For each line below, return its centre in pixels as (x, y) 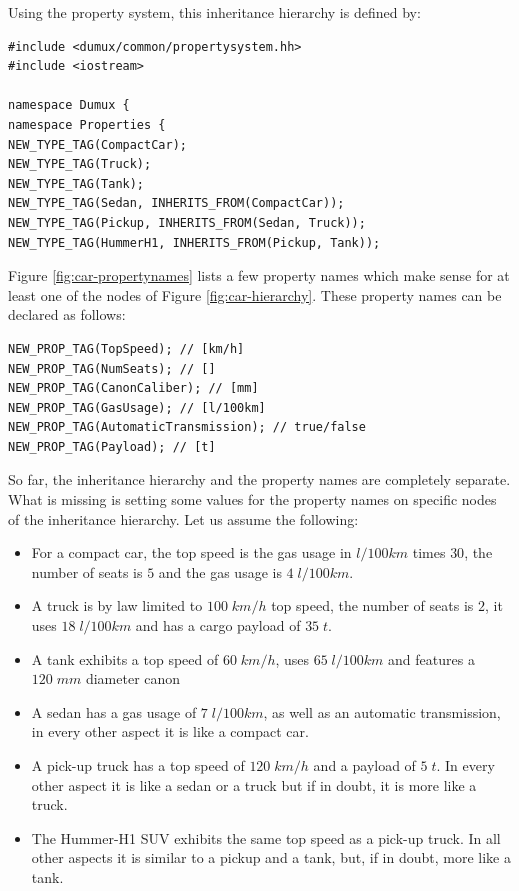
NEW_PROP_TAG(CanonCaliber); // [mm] (133, 388)
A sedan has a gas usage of (114, 711)
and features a (431, 658)
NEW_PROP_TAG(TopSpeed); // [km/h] (126, 348)
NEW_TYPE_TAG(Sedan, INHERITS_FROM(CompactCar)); (176, 203)
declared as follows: (67, 314)
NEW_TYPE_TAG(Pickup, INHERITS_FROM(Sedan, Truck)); (187, 222)
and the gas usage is (220, 571)
